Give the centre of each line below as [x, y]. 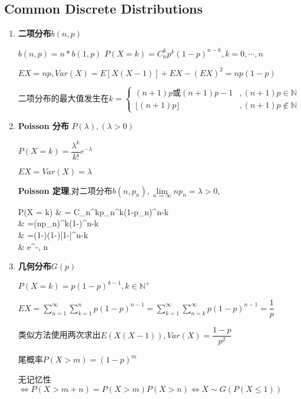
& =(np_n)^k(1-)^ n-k [58, 223]
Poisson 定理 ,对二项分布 [65, 190]
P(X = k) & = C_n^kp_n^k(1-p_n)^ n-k [93, 211]
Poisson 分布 [43, 126]
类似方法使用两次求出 [59, 334]
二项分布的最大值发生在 [63, 98]
